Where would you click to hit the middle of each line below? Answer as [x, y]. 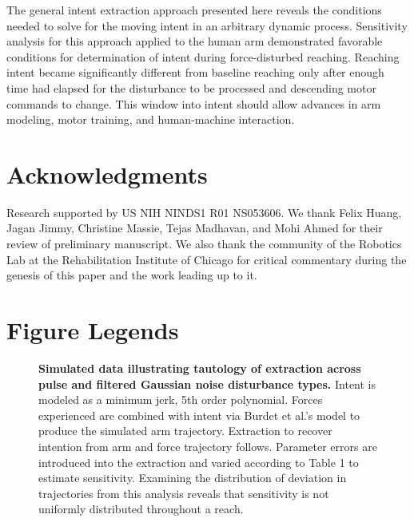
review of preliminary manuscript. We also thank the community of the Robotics [204, 244]
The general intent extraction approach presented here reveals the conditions [194, 10]
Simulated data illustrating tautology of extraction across [200, 368]
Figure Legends [93, 330]
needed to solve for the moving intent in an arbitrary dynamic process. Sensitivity [207, 25]
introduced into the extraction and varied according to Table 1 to [199, 462]
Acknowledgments [107, 174]
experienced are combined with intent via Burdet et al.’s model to [199, 415]
